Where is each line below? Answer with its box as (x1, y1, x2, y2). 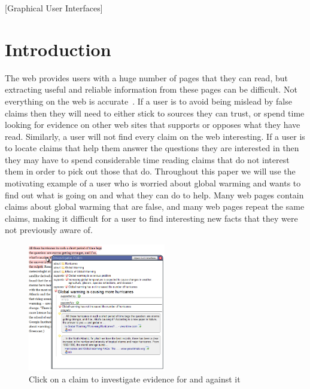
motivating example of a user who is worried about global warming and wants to (5, 177, 301, 189)
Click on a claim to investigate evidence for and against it (29, 372, 241, 385)
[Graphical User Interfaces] (5, 2, 103, 14)
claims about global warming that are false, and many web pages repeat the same (5, 200, 305, 213)
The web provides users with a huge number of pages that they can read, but (5, 71, 288, 84)
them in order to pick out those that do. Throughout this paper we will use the (5, 165, 296, 177)
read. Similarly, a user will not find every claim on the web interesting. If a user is (5, 130, 305, 142)
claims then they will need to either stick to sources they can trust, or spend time (5, 106, 305, 119)
